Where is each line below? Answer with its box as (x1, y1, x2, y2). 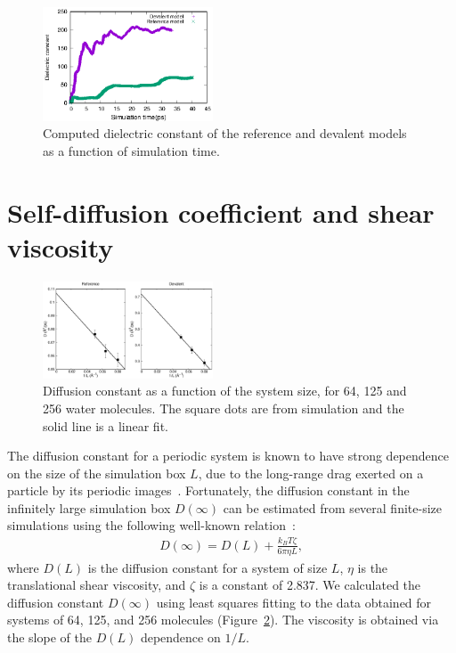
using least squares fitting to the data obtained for (156, 592, 432, 611)
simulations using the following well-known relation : (7, 516, 296, 535)
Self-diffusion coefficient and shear (7, 193, 435, 230)
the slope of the (7, 628, 92, 647)
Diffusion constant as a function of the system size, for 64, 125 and (43, 381, 407, 400)
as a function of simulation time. (43, 141, 220, 159)
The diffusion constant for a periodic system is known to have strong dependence (7, 446, 450, 465)
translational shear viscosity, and (7, 575, 186, 594)
